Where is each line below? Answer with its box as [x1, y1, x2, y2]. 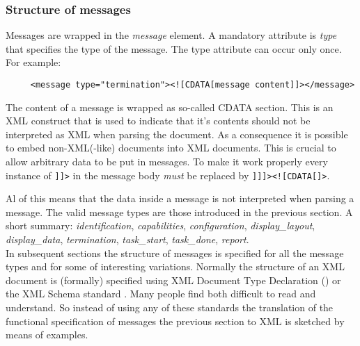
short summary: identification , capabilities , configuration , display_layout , [6, 218, 315, 233]
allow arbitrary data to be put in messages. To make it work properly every [6, 154, 328, 169]
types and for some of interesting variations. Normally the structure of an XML [6, 259, 345, 274]
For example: [6, 55, 61, 69]
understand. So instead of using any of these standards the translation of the [6, 300, 334, 315]
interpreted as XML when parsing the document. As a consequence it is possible [6, 126, 348, 141]
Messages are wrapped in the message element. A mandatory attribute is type [6, 28, 337, 42]
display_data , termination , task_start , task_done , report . [6, 232, 249, 247]
